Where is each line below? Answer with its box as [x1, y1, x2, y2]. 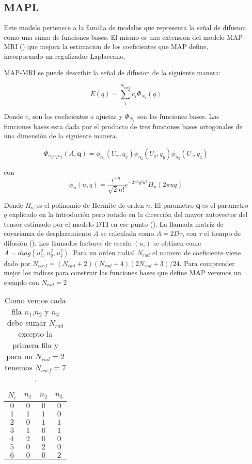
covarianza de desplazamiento [4, 228, 92, 238]
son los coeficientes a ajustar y [32, 111, 123, 121]
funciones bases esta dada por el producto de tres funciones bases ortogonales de [4, 121, 243, 131]
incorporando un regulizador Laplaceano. [4, 50, 126, 61]
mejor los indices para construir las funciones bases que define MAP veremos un [4, 267, 241, 278]
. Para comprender [179, 258, 235, 268]
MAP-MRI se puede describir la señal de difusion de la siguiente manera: [4, 67, 221, 77]
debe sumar [7, 317, 47, 329]
